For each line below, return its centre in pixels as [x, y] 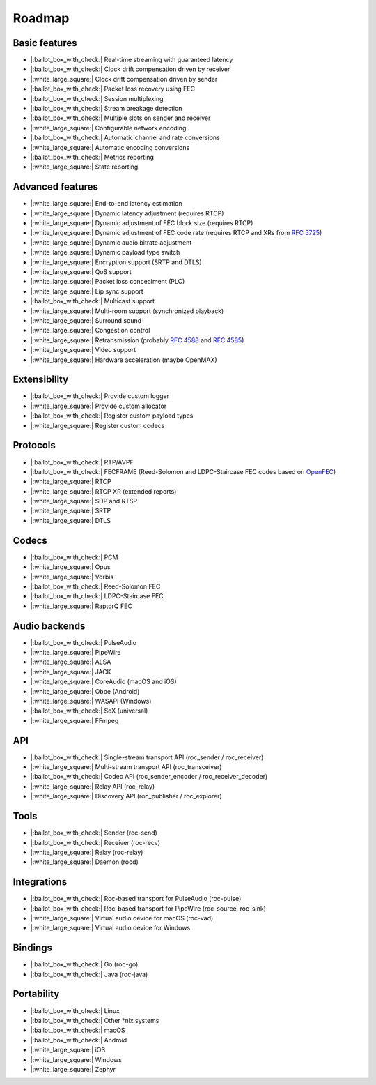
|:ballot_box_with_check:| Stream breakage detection [106, 109]
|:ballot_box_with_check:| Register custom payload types [112, 416]
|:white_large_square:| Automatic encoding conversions [110, 147]
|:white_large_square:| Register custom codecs [97, 425]
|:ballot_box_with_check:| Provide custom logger [100, 396]
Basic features [45, 43]
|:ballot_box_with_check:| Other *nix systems [95, 1020]
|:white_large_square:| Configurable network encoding [108, 128]
